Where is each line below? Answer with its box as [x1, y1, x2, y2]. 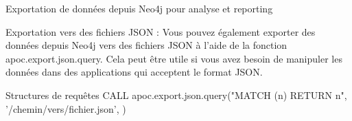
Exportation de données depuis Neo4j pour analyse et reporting [5, 1, 273, 15]
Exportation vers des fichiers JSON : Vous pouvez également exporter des [5, 24, 316, 38]
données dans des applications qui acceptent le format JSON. [5, 65, 263, 79]
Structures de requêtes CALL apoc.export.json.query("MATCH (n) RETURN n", [5, 87, 347, 102]
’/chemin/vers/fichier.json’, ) [5, 101, 126, 115]
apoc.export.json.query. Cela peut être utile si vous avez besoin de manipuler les [5, 51, 342, 65]
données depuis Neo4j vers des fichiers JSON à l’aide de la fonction [5, 38, 288, 52]
